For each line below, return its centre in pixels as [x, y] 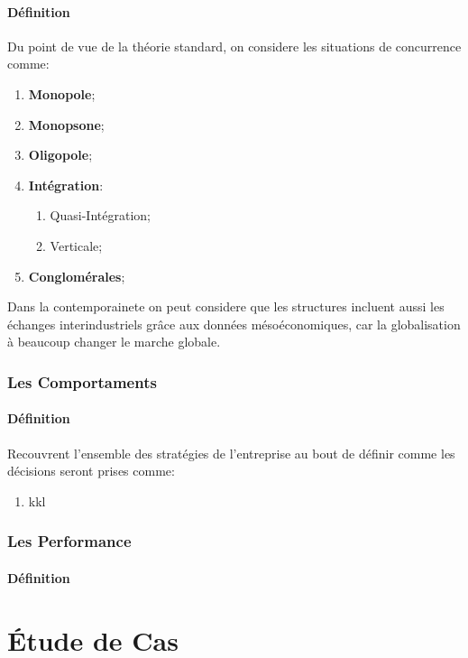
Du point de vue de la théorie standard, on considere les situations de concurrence [234, 46]
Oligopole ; [60, 155]
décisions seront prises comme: [91, 471]
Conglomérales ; [77, 276]
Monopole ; [62, 93]
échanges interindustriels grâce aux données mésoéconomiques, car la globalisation [234, 324]
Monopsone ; [66, 124]
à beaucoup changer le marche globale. [114, 342]
